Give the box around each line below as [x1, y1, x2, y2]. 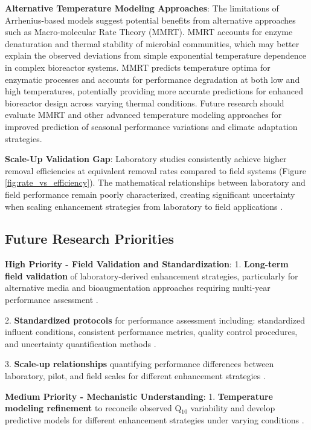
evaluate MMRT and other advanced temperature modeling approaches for [5, 108, 282, 121]
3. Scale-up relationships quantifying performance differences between [5, 357, 274, 370]
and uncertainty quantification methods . [5, 337, 156, 350]
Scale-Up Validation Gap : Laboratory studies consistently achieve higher [5, 152, 287, 165]
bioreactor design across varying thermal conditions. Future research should [5, 96, 284, 109]
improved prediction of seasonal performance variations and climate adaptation [5, 120, 298, 132]
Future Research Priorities [5, 229, 175, 248]
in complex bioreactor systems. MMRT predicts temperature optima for [5, 60, 271, 73]
